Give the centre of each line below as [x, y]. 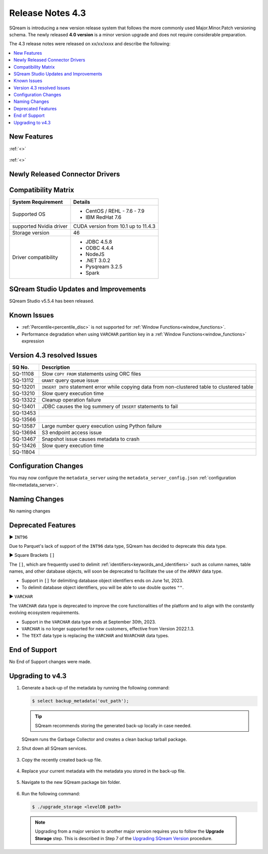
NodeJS [95, 254]
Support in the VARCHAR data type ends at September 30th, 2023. [89, 622]
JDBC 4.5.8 [99, 242]
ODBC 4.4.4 [100, 248]
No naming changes [30, 511]
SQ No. [21, 367]
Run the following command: [51, 793]
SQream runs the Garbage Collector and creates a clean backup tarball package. [104, 739]
